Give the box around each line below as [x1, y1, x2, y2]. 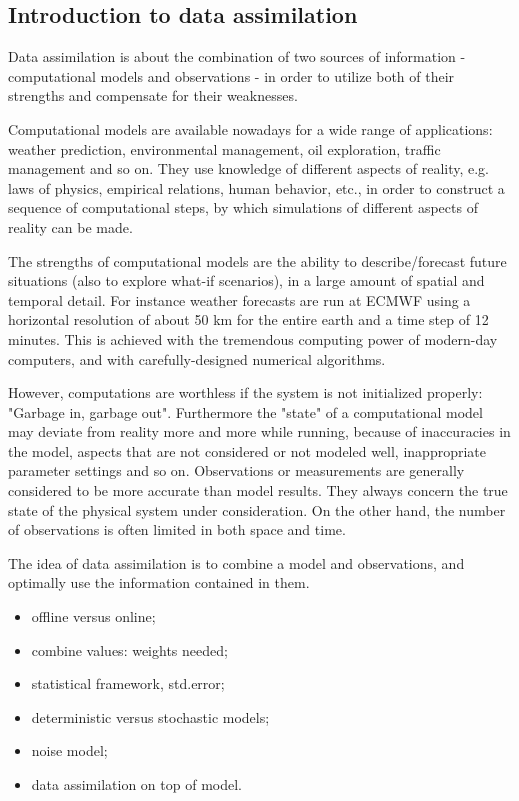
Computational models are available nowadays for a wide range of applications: [8, 118, 493, 139]
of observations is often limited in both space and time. [8, 519, 346, 540]
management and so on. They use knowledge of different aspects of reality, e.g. [8, 158, 490, 179]
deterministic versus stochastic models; [31, 706, 270, 727]
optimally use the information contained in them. [8, 572, 310, 593]
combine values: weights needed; [31, 639, 228, 660]
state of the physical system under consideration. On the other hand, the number [8, 499, 506, 520]
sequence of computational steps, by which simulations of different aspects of [8, 197, 478, 218]
